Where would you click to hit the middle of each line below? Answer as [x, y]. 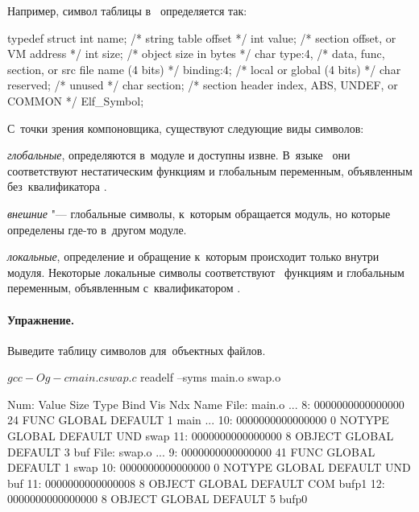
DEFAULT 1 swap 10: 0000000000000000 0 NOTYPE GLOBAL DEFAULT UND [209, 467]
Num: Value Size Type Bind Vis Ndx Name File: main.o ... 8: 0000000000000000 [206, 404]
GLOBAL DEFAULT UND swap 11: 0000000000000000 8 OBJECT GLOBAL [201, 436]
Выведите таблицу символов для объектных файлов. [137, 350]
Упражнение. [41, 319]
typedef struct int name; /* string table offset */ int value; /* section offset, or [202, 37]
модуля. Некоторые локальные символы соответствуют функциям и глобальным [206, 272]
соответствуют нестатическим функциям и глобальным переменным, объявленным [210, 170]
